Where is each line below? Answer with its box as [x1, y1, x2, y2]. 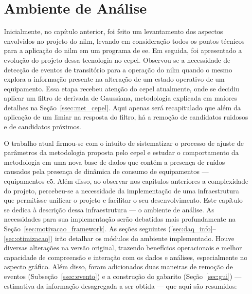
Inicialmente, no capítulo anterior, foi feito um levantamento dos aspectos [4, 26, 223, 36]
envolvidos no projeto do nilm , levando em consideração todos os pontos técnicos [4, 35, 245, 46]
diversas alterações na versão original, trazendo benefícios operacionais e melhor [4, 242, 242, 253]
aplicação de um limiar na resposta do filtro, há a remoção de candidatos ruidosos [4, 112, 248, 122]
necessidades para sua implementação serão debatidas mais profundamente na [4, 214, 236, 224]
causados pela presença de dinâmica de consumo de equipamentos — [4, 166, 209, 176]
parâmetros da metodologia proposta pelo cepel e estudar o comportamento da [4, 147, 239, 157]
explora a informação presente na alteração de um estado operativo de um [4, 74, 225, 84]
